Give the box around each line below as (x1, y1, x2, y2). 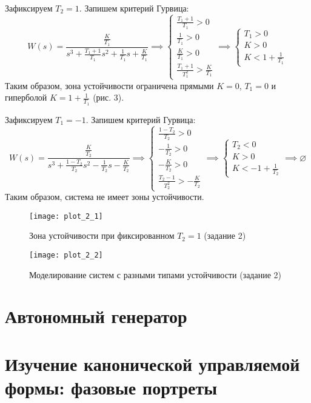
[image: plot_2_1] (29, 211, 103, 221)
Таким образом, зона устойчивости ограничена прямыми (5, 79, 214, 92)
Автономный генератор (5, 304, 187, 328)
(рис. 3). (93, 91, 124, 104)
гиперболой (5, 91, 47, 104)
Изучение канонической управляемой (5, 351, 300, 376)
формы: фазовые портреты (5, 375, 218, 400)
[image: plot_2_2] (29, 251, 103, 260)
